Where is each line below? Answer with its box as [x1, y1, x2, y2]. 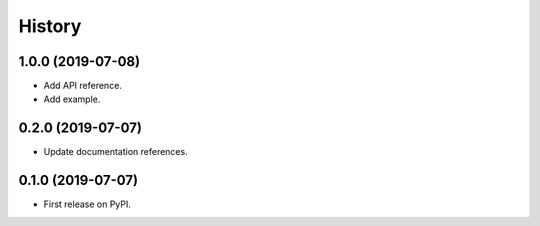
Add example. [43, 93, 101, 105]
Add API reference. [43, 80, 122, 92]
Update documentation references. [43, 146, 189, 158]
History [18, 15, 82, 37]
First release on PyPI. [43, 198, 132, 210]
